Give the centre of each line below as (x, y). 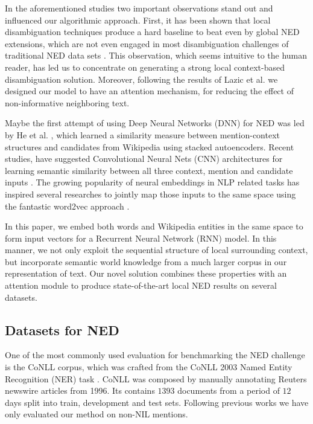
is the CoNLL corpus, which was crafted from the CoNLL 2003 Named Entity (149, 367)
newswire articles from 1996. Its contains (80, 390)
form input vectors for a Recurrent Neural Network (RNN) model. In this (141, 238)
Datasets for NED (62, 329)
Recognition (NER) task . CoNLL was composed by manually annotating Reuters (156, 378)
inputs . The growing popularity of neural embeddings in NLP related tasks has (152, 182)
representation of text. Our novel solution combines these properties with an (146, 273)
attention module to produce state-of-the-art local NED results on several (141, 285)
